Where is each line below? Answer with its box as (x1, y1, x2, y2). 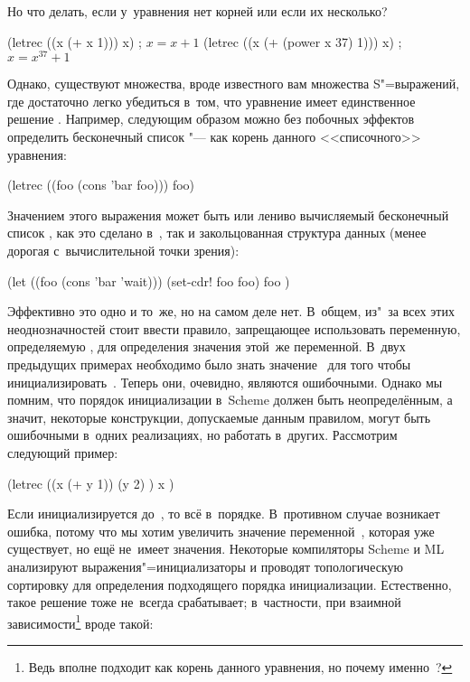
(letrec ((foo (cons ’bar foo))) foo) (7, 175, 195, 194)
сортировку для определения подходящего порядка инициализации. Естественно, (7, 575, 452, 593)
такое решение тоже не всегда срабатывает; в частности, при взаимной (7, 593, 401, 612)
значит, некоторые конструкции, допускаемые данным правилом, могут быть (7, 407, 431, 426)
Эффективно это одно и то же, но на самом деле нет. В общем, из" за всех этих (7, 302, 455, 321)
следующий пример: (7, 443, 118, 462)
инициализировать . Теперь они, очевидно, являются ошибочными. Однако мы (7, 372, 443, 391)
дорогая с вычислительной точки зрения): (7, 241, 240, 260)
